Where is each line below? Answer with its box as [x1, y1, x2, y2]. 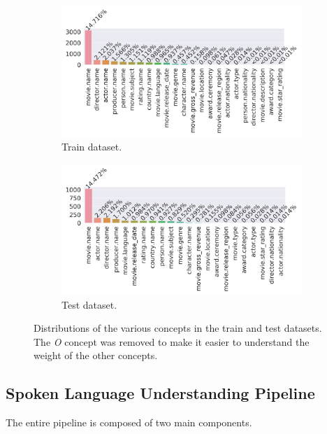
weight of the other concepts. [34, 348, 158, 363]
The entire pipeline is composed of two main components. [6, 415, 252, 430]
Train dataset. [61, 139, 122, 154]
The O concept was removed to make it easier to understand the [34, 334, 310, 349]
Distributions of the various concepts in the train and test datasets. [34, 321, 322, 335]
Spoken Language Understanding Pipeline [6, 382, 315, 404]
